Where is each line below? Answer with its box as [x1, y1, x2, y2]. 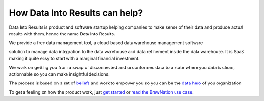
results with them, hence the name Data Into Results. [9, 31, 115, 36]
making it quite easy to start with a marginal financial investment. [9, 56, 140, 62]
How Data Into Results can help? [9, 7, 143, 18]
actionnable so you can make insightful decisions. [9, 71, 110, 77]
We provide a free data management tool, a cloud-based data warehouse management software [9, 40, 203, 46]
